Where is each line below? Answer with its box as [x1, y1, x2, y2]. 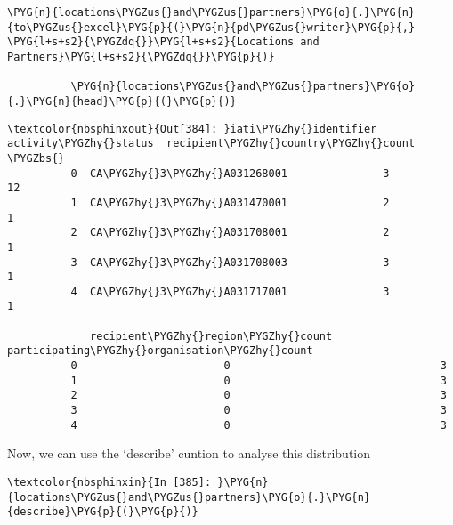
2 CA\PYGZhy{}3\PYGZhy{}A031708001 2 [70, 226, 390, 239]
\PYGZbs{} [7, 151, 65, 165]
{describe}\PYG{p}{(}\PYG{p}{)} [7, 505, 198, 519]
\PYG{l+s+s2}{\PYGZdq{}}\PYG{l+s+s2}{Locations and [7, 36, 320, 49]
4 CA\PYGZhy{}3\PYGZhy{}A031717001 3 [70, 285, 390, 298]
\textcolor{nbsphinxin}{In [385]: [7, 475, 212, 489]
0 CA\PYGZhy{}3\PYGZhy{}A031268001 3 [70, 166, 390, 180]
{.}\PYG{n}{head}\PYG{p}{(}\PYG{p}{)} [7, 94, 237, 108]
